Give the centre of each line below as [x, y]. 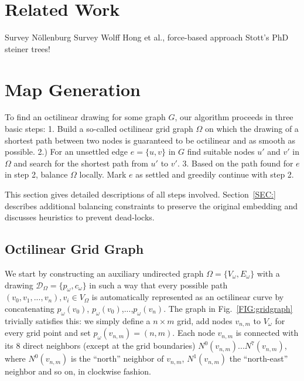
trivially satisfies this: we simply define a [78, 320]
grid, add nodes [205, 320]
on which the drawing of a [252, 129]
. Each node [194, 333]
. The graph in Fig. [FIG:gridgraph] [228, 308]
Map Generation [73, 89]
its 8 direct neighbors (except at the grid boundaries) [100, 346]
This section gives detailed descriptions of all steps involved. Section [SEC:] [140, 194]
